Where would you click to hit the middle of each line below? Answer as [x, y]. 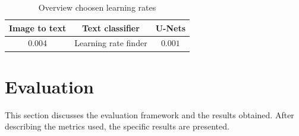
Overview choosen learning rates [97, 7]
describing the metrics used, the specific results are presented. [117, 126]
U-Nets [171, 27]
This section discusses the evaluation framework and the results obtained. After [149, 114]
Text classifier [111, 27]
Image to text [38, 27]
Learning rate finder [111, 43]
